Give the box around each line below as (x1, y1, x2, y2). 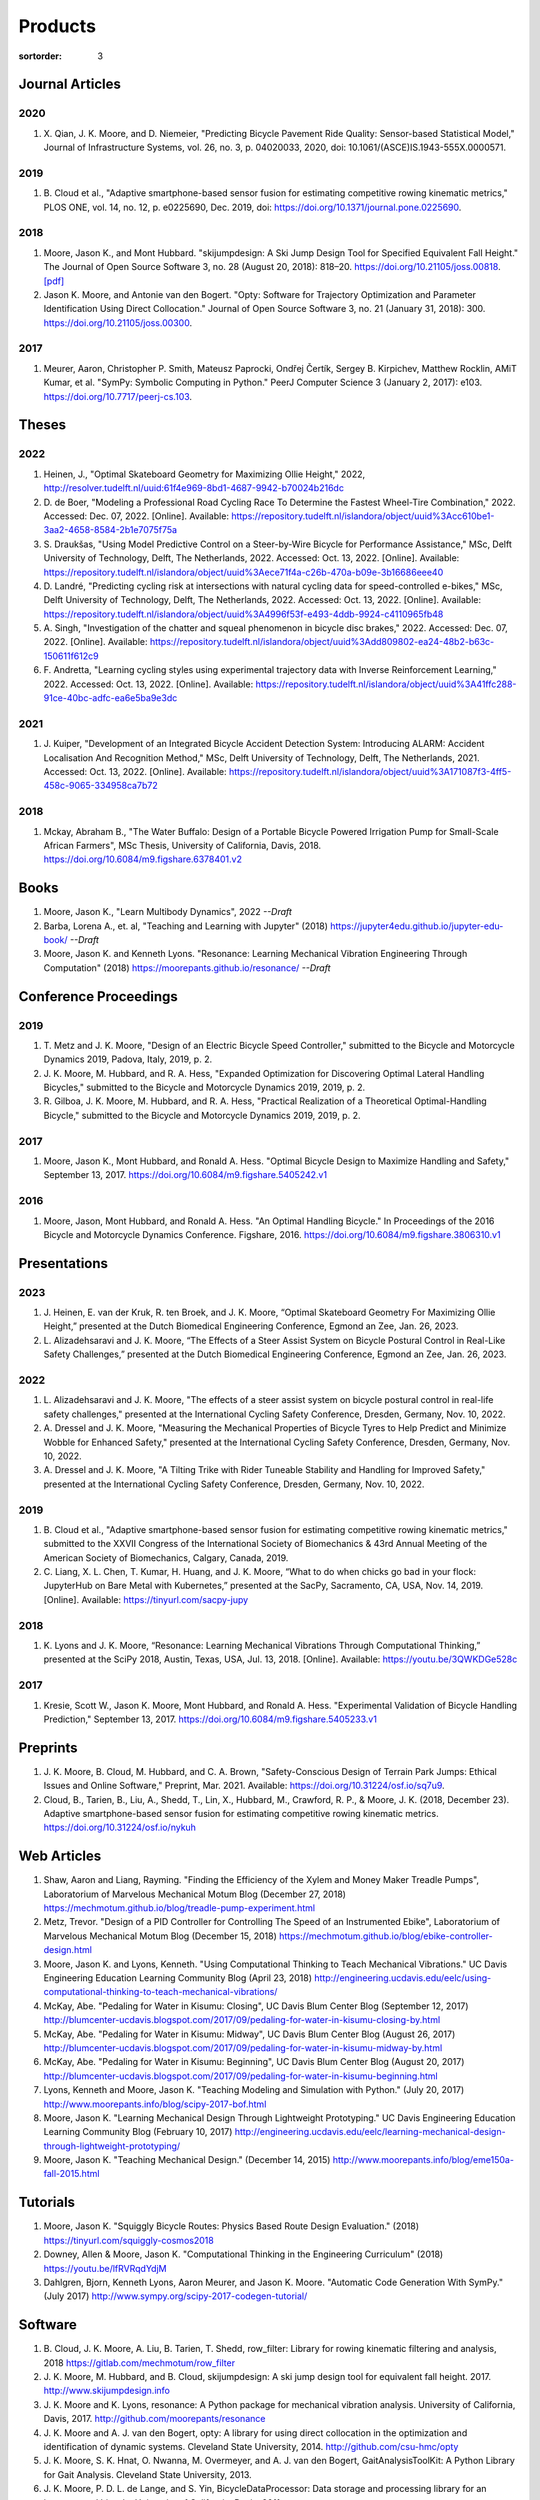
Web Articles (18, 1848, 102, 1865)
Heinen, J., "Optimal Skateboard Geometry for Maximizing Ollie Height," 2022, (43, 468, 366, 480)
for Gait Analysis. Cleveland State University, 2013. (43, 2468, 252, 2480)
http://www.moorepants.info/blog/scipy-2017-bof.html (43, 2098, 267, 2110)
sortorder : (18, 50, 62, 62)
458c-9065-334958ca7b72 (43, 780, 159, 792)
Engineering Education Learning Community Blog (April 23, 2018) (43, 1972, 313, 1984)
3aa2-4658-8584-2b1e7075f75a (43, 524, 178, 536)
